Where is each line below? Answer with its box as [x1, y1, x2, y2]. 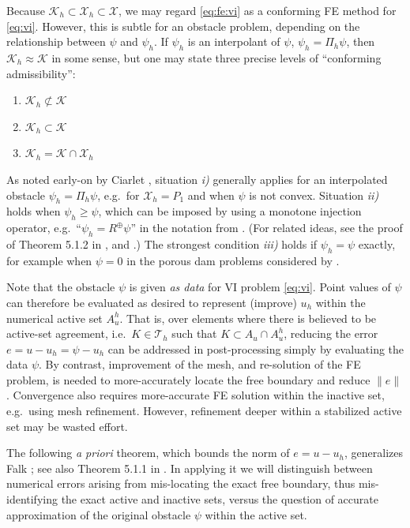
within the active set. [205, 506, 307, 522]
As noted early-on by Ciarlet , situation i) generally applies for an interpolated [6, 170, 388, 187]
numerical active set [6, 309, 103, 326]
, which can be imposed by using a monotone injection [98, 203, 362, 219]
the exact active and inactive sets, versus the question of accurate [61, 491, 378, 507]
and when [187, 186, 235, 203]
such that [171, 325, 217, 342]
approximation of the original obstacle [6, 506, 191, 522]
